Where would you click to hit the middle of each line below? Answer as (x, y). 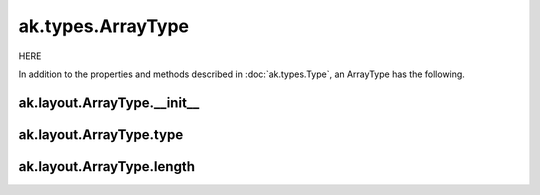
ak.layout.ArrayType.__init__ (109, 102)
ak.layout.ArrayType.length (106, 166)
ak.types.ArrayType (104, 26)
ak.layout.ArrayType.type (101, 134)
